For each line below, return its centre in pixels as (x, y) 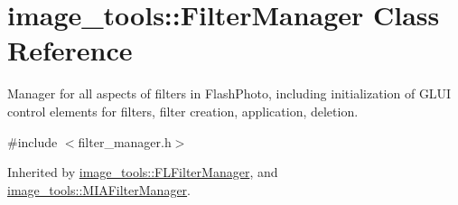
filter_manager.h (125, 141)
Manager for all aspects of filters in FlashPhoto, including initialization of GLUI (229, 93)
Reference (70, 50)
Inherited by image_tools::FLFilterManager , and (143, 172)
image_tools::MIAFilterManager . (99, 189)
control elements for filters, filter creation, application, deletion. (183, 111)
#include (33, 141)
